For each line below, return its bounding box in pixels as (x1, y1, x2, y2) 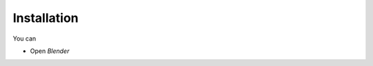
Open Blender (30, 47, 70, 55)
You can (12, 34, 37, 43)
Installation (12, 10, 79, 25)
